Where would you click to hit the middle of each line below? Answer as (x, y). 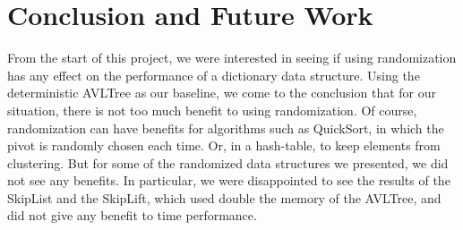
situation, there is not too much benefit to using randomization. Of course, (212, 110)
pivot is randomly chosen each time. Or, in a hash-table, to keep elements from (224, 145)
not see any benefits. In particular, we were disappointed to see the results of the (229, 180)
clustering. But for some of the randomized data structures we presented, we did (228, 162)
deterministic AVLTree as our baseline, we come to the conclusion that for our (222, 93)
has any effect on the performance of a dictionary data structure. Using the (214, 75)
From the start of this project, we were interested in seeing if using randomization (232, 58)
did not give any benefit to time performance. (132, 215)
